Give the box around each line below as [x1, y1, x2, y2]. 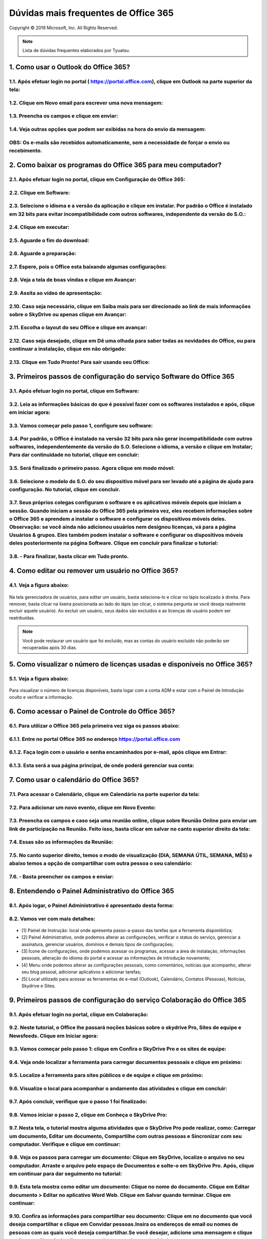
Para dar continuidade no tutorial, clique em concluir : [9, 451, 139, 458]
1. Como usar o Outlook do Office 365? [9, 63, 131, 71]
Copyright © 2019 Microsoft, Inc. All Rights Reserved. [9, 25, 118, 31]
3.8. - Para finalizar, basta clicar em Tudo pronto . [9, 553, 129, 560]
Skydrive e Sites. [21, 983, 56, 989]
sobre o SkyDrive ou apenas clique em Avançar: [9, 311, 127, 318]
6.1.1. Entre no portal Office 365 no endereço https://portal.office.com [9, 735, 180, 742]
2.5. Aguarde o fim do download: [9, 237, 89, 244]
